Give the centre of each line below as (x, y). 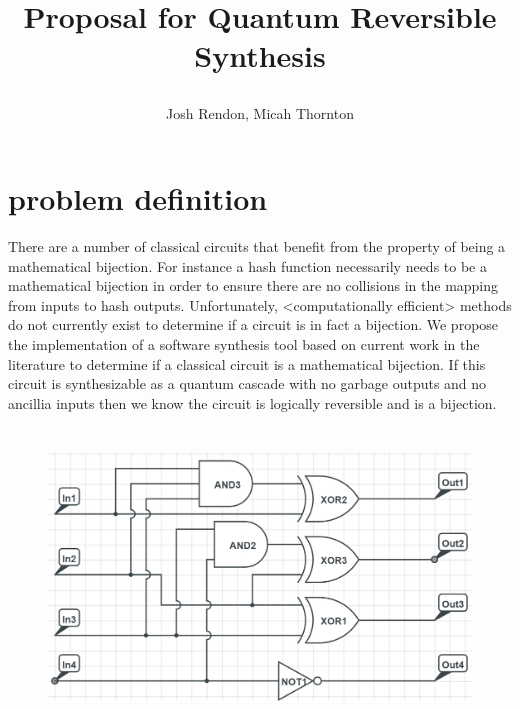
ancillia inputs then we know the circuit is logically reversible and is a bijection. (252, 402)
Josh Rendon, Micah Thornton (260, 112)
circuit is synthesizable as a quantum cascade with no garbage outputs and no (247, 383)
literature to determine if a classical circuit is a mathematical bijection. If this (247, 363)
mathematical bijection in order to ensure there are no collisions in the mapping (253, 285)
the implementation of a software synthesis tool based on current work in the (244, 344)
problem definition (138, 198)
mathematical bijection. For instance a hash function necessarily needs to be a (247, 265)
